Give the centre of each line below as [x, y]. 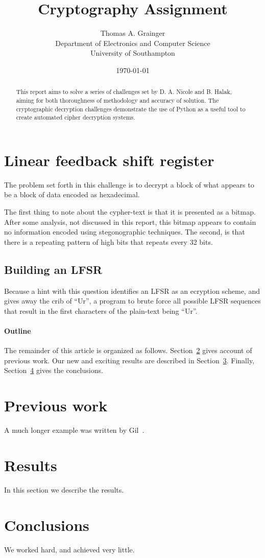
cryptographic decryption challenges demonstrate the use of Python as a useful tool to [131, 109]
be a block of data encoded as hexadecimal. [72, 194]
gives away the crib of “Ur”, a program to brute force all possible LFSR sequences [132, 301]
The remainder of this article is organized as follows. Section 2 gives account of [128, 350]
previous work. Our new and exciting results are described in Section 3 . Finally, [129, 360]
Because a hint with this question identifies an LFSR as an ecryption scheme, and [132, 290]
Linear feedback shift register [109, 160]
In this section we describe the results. [64, 489]
